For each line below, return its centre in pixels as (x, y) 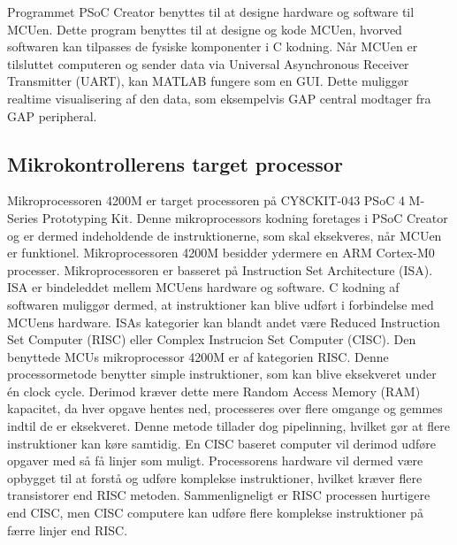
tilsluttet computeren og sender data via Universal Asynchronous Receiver (208, 63)
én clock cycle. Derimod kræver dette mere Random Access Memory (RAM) (214, 391)
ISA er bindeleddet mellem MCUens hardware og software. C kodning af (203, 287)
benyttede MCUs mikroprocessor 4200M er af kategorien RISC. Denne (198, 356)
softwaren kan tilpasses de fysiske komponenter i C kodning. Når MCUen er (213, 46)
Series (23, 217)
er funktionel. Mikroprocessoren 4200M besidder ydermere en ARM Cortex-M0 (221, 253)
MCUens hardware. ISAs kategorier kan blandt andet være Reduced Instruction (224, 322)
